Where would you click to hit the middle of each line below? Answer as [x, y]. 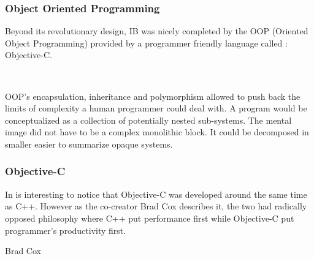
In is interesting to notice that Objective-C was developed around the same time [156, 194]
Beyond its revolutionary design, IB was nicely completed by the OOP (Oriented [157, 31]
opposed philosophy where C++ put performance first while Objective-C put [150, 218]
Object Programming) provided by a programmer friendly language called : [146, 43]
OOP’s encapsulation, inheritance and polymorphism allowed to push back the [153, 96]
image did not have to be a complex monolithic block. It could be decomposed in [157, 132]
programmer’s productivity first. [66, 230]
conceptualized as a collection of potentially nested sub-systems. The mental [148, 120]
